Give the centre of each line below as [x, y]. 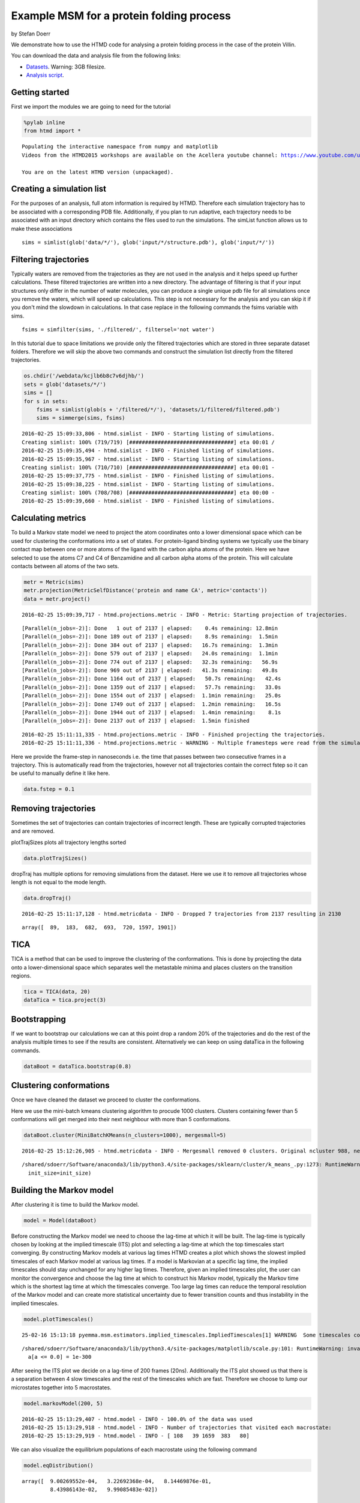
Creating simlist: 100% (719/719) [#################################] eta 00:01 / [148, 442]
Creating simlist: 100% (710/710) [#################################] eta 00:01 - [148, 467]
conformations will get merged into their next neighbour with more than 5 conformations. [121, 1119]
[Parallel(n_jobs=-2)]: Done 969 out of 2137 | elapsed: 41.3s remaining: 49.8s [150, 671]
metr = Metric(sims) [54, 582]
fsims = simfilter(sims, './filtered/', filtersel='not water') [118, 330]
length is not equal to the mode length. [59, 882]
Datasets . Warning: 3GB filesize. [66, 67]
